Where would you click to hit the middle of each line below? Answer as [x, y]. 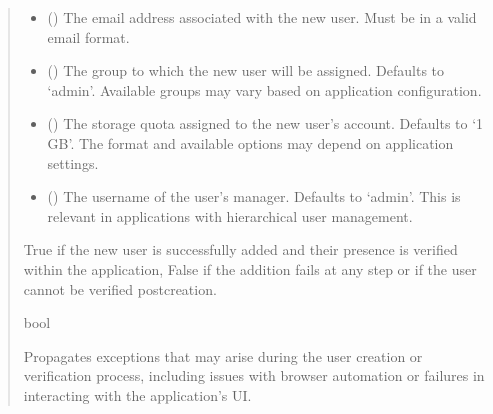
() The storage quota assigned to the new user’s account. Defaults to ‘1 [265, 123]
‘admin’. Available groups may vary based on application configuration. [264, 89]
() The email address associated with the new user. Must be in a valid [262, 17]
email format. [88, 36]
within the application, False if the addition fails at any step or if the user [250, 268]
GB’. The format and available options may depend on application [250, 142]
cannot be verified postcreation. [120, 288]
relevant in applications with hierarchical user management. [230, 215]
